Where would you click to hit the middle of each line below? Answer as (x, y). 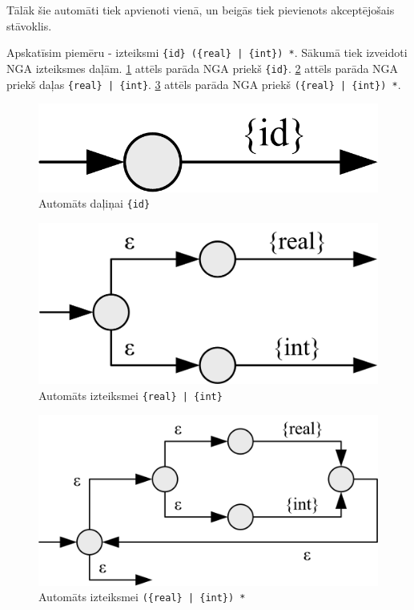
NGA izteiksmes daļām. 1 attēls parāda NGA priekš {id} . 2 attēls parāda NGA (203, 68)
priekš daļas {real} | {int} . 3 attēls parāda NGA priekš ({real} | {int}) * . (204, 84)
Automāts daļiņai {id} (94, 203)
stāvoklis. (29, 25)
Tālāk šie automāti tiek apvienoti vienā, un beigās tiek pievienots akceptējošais (201, 10)
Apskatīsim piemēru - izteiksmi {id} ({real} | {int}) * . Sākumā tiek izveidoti (207, 53)
